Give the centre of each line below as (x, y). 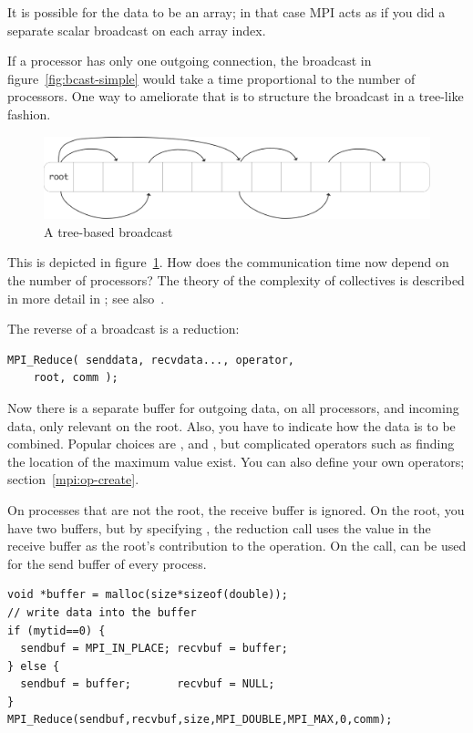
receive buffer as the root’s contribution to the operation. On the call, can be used (237, 546)
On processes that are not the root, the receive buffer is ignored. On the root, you (236, 509)
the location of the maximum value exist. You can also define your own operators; (236, 461)
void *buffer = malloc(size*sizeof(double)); (148, 595)
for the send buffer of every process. (107, 563)
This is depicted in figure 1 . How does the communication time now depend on (228, 262)
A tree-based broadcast (108, 231)
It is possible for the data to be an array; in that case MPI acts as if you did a (226, 12)
